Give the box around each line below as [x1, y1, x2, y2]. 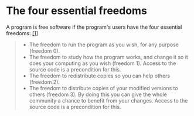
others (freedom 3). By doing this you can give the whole [29, 91, 167, 98]
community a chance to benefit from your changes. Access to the [29, 97, 188, 104]
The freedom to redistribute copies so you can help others [29, 72, 171, 79]
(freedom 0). [29, 47, 60, 54]
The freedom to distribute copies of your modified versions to [29, 84, 178, 91]
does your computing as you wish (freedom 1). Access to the [29, 60, 176, 67]
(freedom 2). [29, 78, 60, 86]
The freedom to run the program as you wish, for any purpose [29, 41, 179, 48]
